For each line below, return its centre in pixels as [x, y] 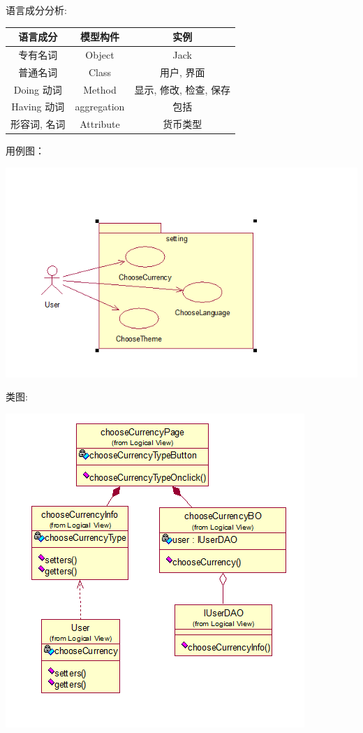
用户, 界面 [182, 72]
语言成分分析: [36, 10]
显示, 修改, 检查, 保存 [183, 89]
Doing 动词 [38, 89]
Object [100, 54]
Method [100, 89]
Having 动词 [38, 107]
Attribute [100, 124]
